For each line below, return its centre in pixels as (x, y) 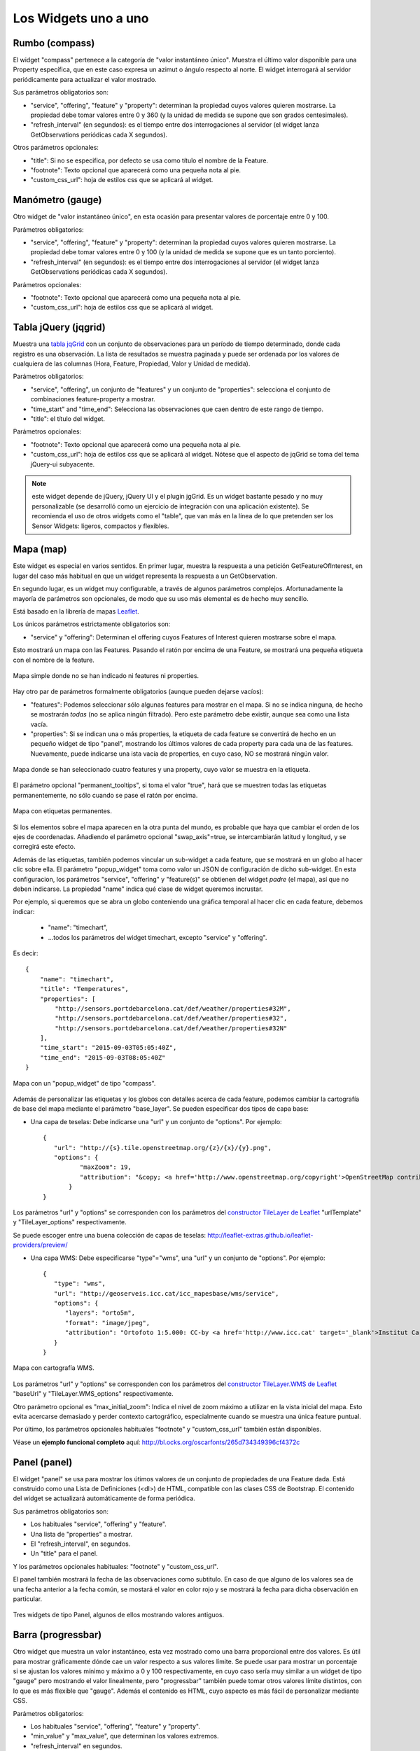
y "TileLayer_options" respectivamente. (70, 1222)
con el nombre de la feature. (54, 660)
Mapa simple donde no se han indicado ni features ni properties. (106, 675)
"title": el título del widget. (68, 419)
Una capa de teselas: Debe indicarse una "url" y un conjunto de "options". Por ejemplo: (156, 1121)
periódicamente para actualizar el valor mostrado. (85, 79)
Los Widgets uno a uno (81, 18)
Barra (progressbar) (57, 1635)
